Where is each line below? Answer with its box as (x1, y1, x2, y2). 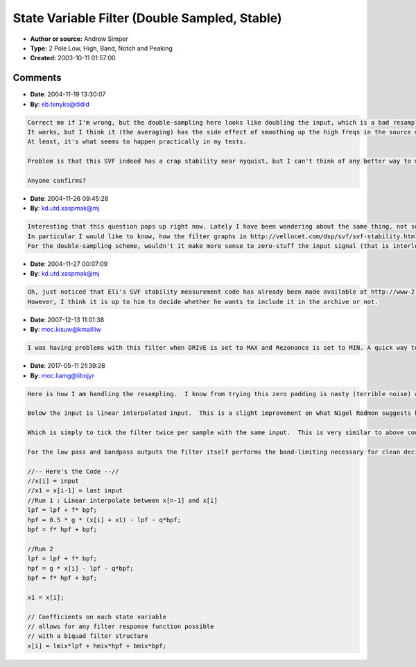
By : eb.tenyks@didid (30, 100, 90, 108)
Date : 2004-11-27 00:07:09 (30, 260, 108, 268)
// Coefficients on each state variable (27, 613, 166, 621)
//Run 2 (27, 544, 53, 553)
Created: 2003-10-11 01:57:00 (30, 54, 116, 62)
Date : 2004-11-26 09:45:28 (30, 194, 109, 202)
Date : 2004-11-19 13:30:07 (30, 90, 106, 98)
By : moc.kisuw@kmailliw (30, 326, 101, 334)
